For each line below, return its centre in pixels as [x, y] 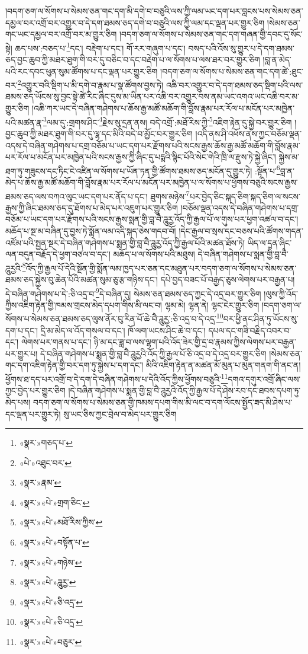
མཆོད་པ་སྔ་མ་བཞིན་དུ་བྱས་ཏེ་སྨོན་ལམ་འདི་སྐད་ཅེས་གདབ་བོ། [91, 230]
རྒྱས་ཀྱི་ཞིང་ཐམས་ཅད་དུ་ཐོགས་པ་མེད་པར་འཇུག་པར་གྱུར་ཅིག [92, 207]
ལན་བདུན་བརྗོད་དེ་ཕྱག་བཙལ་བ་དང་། [58, 254]
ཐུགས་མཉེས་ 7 [170, 195]
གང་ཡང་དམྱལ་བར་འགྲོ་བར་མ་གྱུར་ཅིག [61, 34]
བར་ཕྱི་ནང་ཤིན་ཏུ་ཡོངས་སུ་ [261, 319]
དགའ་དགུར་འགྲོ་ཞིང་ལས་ [264, 379]
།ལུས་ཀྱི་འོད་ [281, 293]
